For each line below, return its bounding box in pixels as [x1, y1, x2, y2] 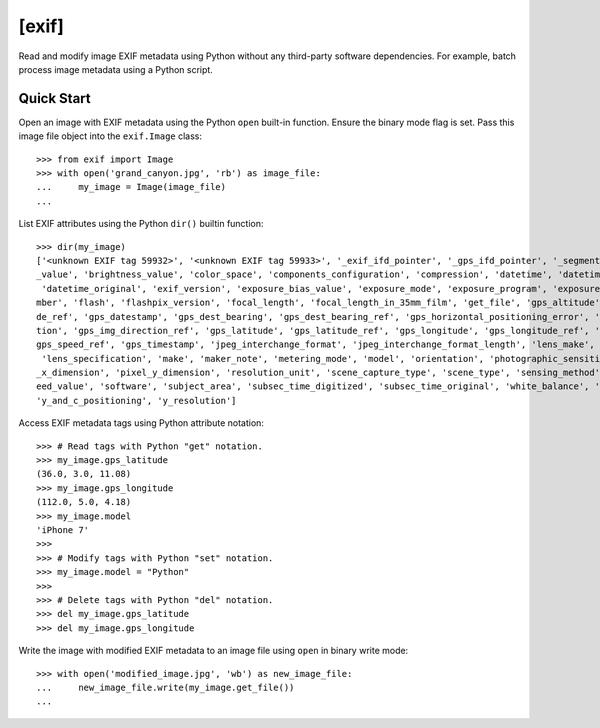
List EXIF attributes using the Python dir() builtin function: [18, 218, 264, 230]
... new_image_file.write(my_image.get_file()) [36, 681, 295, 693]
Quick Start [18, 90, 91, 107]
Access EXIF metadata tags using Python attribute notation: [18, 417, 265, 429]
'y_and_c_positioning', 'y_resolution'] [36, 395, 237, 406]
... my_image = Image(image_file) [36, 181, 227, 193]
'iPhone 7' [36, 525, 90, 535]
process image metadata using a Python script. [18, 63, 214, 75]
